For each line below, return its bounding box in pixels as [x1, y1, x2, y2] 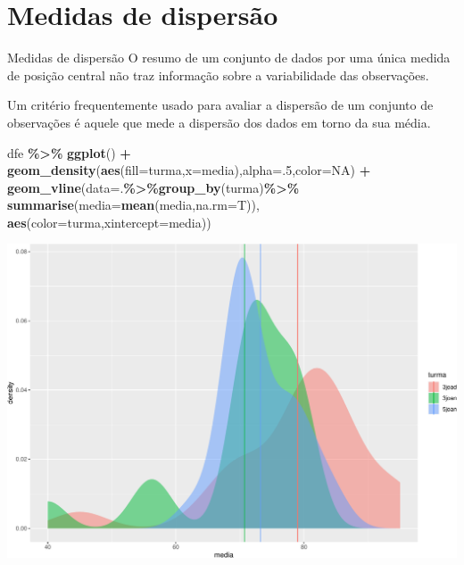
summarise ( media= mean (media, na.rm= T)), [7, 195, 260, 214]
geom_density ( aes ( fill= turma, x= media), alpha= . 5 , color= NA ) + [7, 161, 371, 179]
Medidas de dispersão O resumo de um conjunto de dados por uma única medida [7, 48, 451, 67]
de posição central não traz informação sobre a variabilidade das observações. [7, 65, 429, 84]
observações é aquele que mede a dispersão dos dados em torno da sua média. [7, 112, 431, 131]
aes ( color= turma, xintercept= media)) [7, 212, 211, 231]
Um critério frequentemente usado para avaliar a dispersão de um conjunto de [7, 96, 434, 114]
